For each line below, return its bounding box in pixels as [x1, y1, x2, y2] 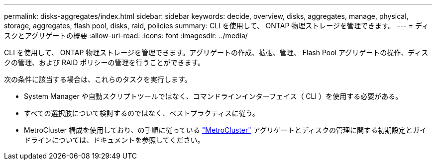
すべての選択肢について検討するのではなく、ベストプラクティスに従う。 [24, 109, 259, 117]
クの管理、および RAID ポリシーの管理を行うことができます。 [4, 58, 205, 67]
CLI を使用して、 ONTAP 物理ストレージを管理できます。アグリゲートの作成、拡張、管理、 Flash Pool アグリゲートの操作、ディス [4, 48, 429, 57]
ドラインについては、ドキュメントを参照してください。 [24, 136, 205, 144]
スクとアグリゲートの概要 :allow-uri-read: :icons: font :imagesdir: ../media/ [4, 31, 248, 40]
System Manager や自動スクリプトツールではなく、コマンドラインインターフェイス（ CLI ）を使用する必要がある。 [24, 92, 403, 100]
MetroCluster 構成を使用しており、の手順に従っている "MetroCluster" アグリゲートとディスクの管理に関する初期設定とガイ [24, 126, 427, 134]
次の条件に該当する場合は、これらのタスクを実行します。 [4, 75, 192, 83]
